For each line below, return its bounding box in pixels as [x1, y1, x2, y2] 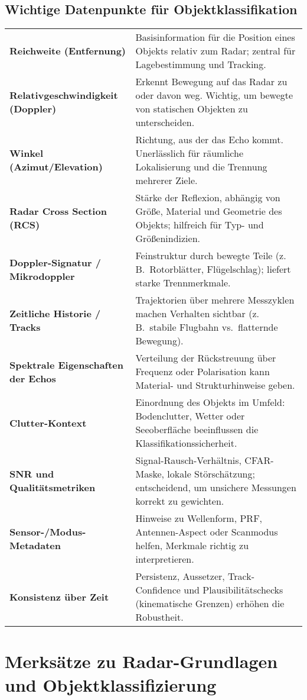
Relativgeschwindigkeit [9, 88, 118, 102]
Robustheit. [135, 610, 184, 624]
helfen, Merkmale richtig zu [135, 538, 249, 553]
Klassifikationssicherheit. [135, 436, 237, 450]
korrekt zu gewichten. [135, 494, 224, 508]
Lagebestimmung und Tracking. [135, 57, 266, 72]
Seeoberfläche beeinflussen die [135, 422, 259, 437]
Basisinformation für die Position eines [135, 30, 295, 44]
